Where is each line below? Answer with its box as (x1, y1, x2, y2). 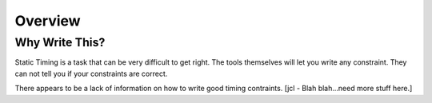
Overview (14, 12, 81, 30)
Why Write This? (14, 35, 106, 50)
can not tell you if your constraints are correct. (14, 69, 168, 78)
